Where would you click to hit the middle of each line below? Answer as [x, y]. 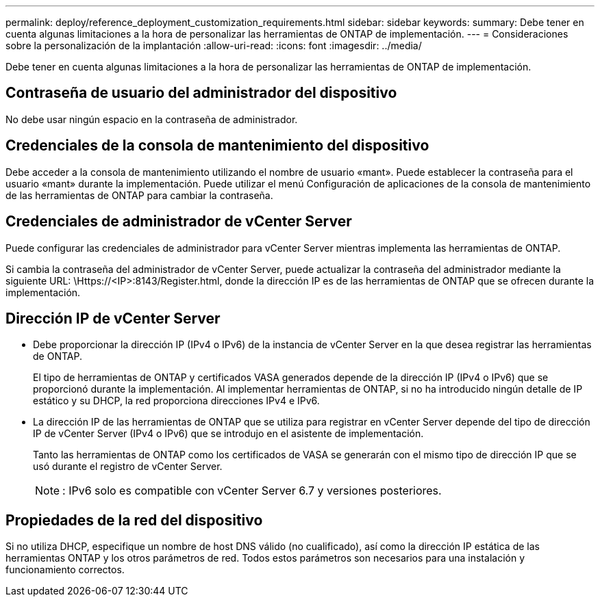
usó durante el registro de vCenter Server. [128, 467]
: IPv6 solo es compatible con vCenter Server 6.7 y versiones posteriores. [252, 491]
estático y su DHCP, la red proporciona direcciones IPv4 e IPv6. [176, 401]
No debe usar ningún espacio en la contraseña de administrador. [152, 119]
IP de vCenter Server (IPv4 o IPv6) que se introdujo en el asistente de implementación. [228, 434]
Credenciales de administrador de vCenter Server [179, 222]
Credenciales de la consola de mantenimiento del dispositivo [217, 146]
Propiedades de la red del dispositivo [134, 520]
